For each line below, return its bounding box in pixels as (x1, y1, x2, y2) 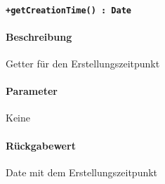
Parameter (6, 84, 58, 98)
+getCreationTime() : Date (6, 5, 131, 15)
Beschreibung (6, 29, 72, 44)
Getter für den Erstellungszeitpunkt (6, 56, 160, 71)
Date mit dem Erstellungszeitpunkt (6, 164, 158, 179)
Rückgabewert (6, 138, 76, 152)
